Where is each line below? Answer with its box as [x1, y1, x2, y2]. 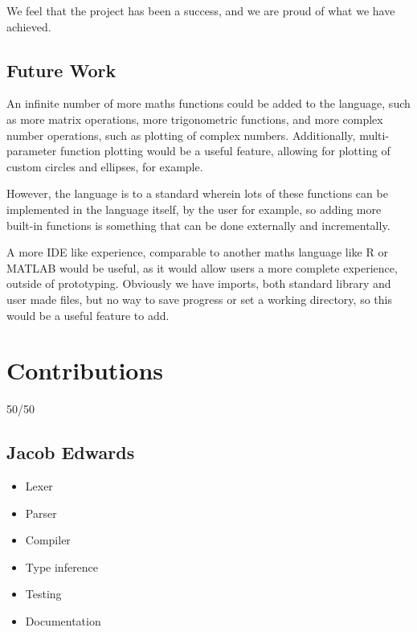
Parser [25, 504, 57, 521]
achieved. [6, 18, 51, 35]
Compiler [25, 531, 71, 548]
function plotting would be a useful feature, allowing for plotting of [59, 142, 390, 159]
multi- [359, 126, 390, 143]
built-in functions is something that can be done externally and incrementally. [6, 216, 390, 233]
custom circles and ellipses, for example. [6, 158, 203, 174]
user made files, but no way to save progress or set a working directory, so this [6, 290, 392, 307]
